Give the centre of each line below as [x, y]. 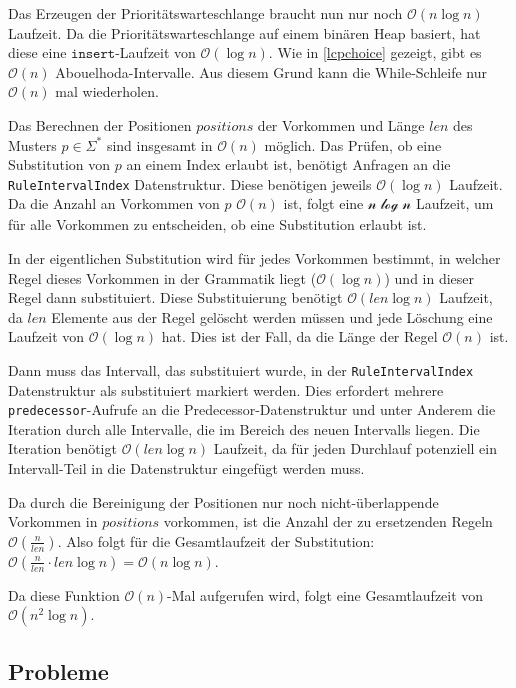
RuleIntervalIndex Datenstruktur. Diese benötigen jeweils [190, 183]
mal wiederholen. [107, 91]
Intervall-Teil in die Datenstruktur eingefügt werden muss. [186, 468]
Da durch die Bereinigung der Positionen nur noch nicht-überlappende [223, 501]
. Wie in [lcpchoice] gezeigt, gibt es [375, 52]
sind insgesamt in [159, 144]
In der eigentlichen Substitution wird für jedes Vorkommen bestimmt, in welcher [254, 258]
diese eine [37, 52]
